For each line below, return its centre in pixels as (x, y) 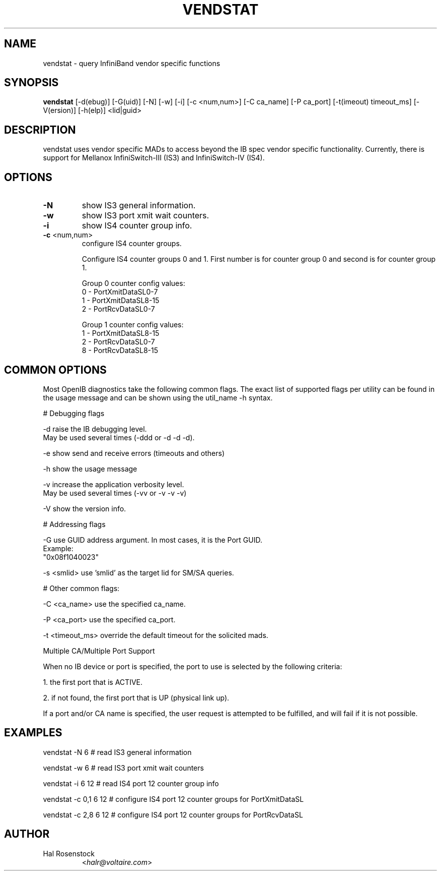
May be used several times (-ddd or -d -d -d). (119, 437)
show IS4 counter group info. (137, 226)
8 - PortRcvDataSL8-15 (120, 351)
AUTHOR (27, 834)
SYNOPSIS (31, 83)
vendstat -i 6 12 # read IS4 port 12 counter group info (131, 783)
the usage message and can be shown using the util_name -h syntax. (158, 397)
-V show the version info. (85, 508)
